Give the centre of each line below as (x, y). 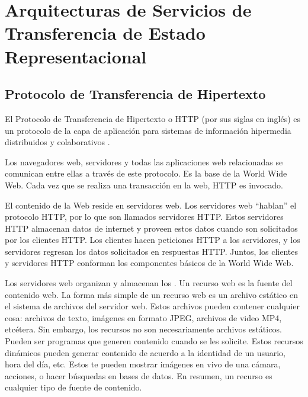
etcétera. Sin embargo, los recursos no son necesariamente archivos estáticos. (143, 329)
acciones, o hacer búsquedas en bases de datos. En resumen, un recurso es (139, 375)
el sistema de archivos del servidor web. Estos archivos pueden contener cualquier (152, 306)
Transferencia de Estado (105, 33)
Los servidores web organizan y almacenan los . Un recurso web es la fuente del (149, 283)
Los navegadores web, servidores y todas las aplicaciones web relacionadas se (144, 161)
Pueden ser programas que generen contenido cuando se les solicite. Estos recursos (154, 341)
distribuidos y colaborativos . (57, 142)
